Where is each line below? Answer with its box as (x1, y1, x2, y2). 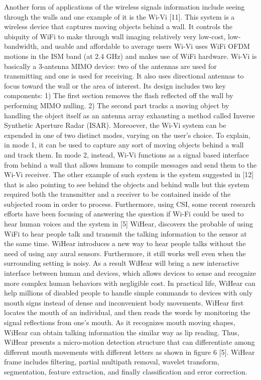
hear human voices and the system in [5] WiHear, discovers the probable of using (4, 218, 253, 229)
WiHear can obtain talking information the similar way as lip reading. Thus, (4, 327, 239, 337)
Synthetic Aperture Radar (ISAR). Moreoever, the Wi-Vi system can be (4, 120, 226, 130)
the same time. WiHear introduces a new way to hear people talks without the (4, 238, 246, 249)
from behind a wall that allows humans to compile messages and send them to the (4, 159, 257, 170)
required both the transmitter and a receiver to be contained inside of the (4, 189, 231, 199)
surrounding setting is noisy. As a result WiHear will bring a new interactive (4, 258, 239, 268)
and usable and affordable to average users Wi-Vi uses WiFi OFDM (41, 41, 250, 51)
